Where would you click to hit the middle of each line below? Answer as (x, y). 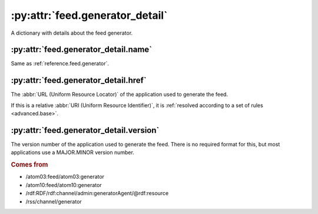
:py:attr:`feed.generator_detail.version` (85, 130)
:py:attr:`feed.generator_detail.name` (82, 50)
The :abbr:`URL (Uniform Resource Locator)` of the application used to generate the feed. (120, 95)
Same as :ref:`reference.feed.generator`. (60, 63)
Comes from (29, 165)
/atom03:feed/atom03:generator (65, 177)
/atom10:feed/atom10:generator (64, 185)
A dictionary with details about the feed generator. (72, 33)
